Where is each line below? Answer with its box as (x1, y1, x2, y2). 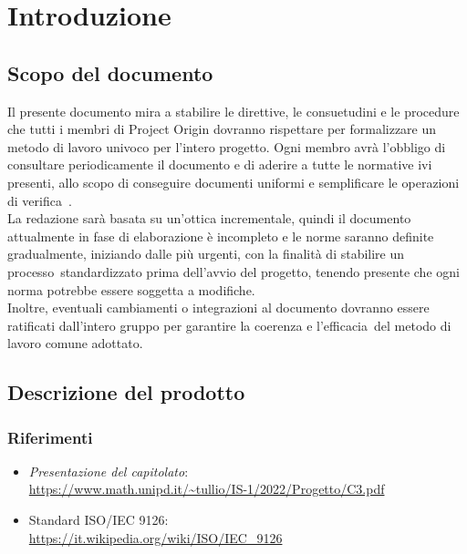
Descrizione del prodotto (7, 378, 245, 406)
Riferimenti (7, 426, 93, 448)
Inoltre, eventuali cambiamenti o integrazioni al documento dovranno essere (7, 298, 430, 317)
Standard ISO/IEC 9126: (28, 510, 169, 529)
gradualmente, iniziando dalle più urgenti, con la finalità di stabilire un (7, 244, 405, 263)
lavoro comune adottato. (7, 333, 143, 353)
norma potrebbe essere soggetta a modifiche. (7, 280, 255, 299)
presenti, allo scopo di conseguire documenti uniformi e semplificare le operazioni (7, 172, 460, 191)
